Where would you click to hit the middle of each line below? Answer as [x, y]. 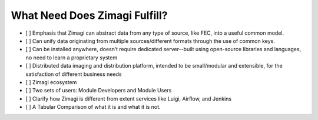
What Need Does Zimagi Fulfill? [89, 15]
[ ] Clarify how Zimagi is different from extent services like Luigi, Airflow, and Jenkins [129, 99]
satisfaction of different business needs [74, 74]
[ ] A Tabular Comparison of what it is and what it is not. [93, 107]
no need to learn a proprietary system [72, 57]
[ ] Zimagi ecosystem [51, 82]
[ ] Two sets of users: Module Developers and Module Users [99, 91]
